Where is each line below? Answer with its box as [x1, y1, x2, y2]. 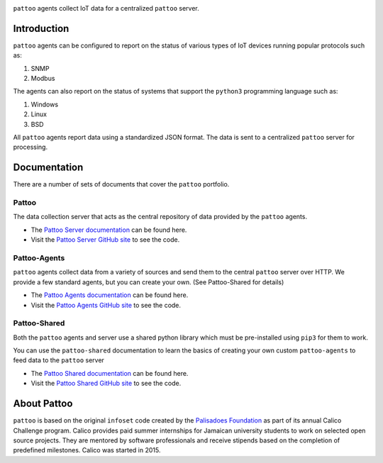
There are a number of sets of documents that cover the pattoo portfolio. [13, 180, 230, 189]
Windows [30, 100, 59, 108]
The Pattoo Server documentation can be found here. [30, 225, 187, 234]
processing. [13, 143, 48, 152]
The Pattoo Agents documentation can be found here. [30, 291, 189, 299]
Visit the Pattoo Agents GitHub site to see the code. [30, 301, 181, 309]
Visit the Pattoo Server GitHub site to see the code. [30, 235, 180, 244]
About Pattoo [13, 398, 73, 410]
